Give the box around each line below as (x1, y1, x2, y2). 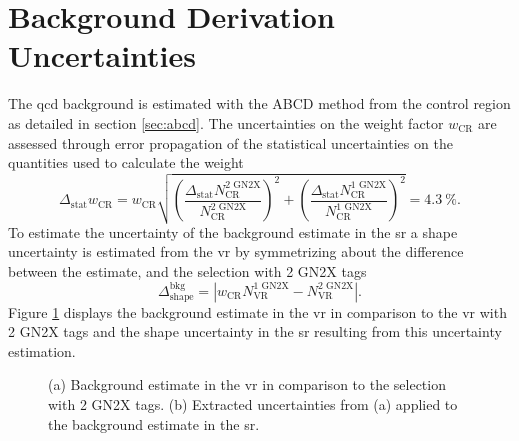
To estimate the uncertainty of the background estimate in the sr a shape (8, 221, 458, 242)
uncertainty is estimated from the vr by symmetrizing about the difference (8, 241, 464, 262)
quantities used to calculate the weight (8, 152, 244, 173)
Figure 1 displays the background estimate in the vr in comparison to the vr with (8, 301, 507, 322)
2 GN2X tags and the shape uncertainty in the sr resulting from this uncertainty (8, 321, 502, 342)
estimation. (8, 340, 76, 361)
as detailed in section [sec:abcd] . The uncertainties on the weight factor (8, 112, 444, 133)
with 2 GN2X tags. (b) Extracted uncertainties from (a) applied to (48, 394, 458, 415)
